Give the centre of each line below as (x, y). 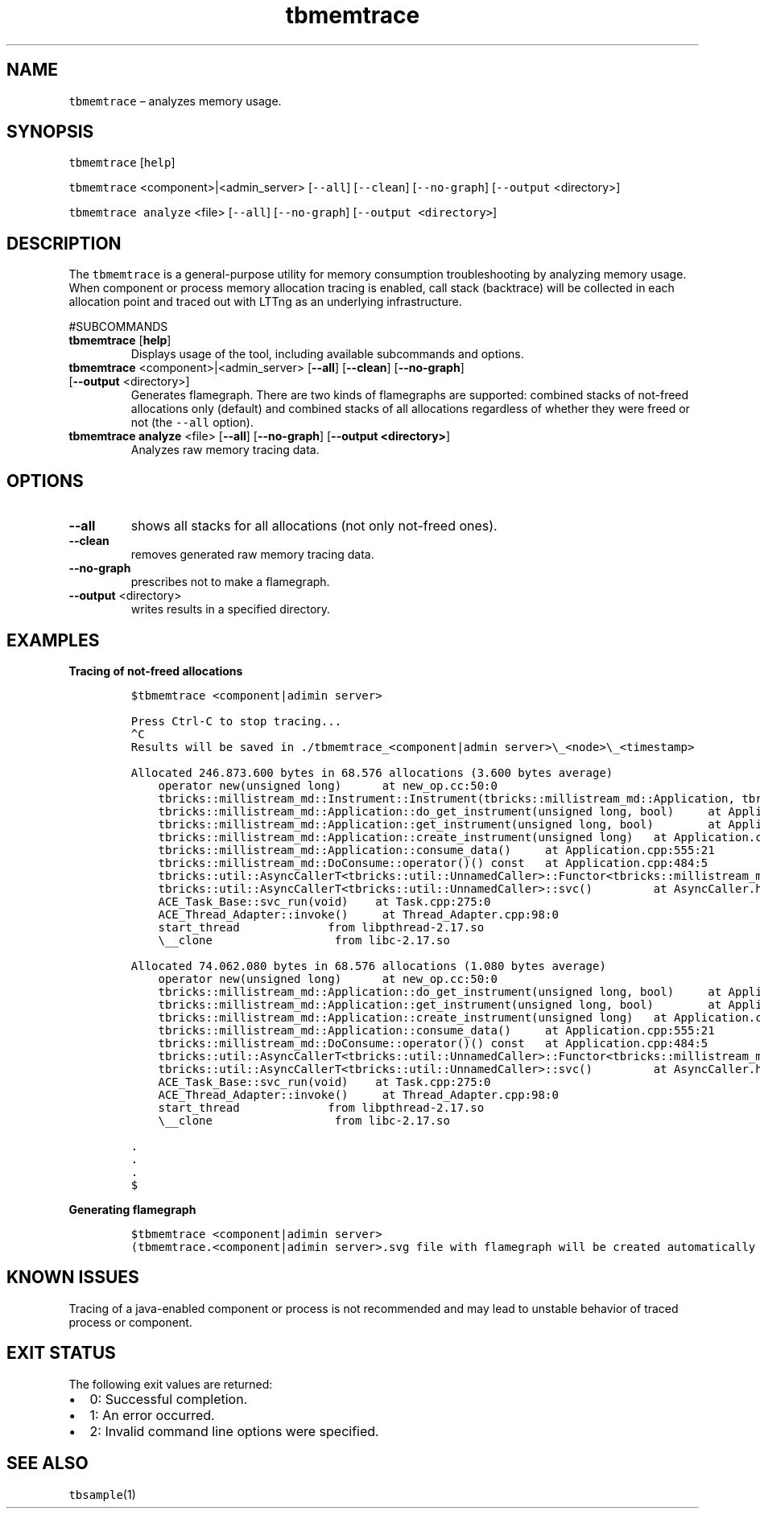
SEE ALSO (47, 1463)
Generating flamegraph (132, 1209)
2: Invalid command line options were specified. (234, 1431)
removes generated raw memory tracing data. (252, 555)
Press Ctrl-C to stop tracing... (236, 721)
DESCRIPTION (64, 243)
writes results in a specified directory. (231, 609)
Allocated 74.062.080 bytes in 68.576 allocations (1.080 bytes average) (368, 966)
